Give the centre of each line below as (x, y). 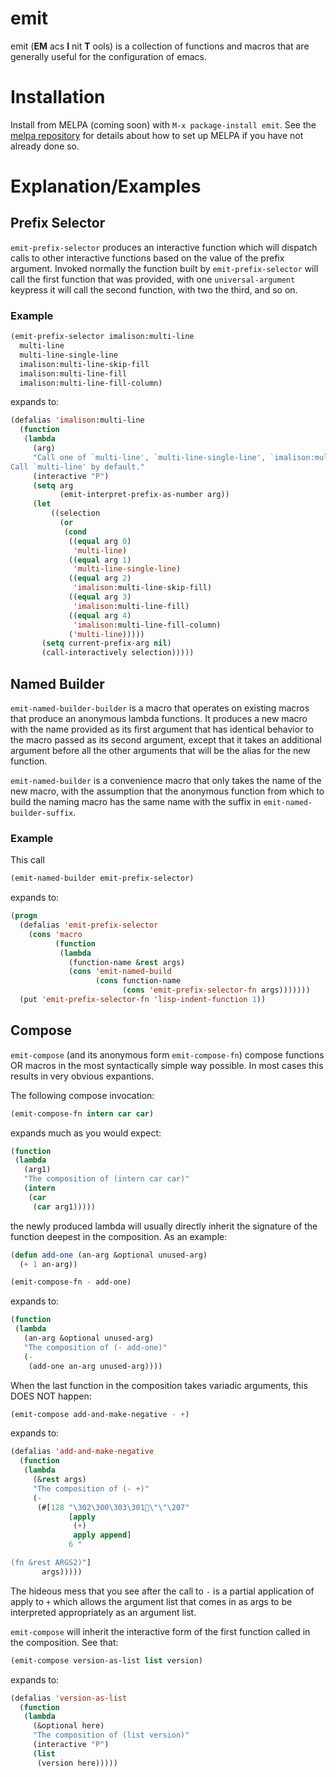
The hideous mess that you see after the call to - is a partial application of (162, 1591)
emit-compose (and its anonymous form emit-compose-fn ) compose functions (167, 1054)
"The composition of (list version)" (111, 1735)
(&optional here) (68, 1726)
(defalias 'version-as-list (69, 1698)
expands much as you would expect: (86, 1133)
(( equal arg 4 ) (100, 615)
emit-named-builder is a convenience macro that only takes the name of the (166, 780)
